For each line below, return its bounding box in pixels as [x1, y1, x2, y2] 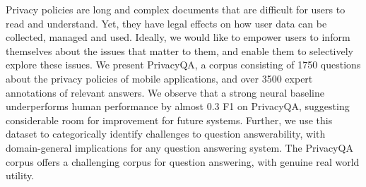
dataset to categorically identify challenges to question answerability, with [6, 126, 326, 141]
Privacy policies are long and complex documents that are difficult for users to [6, 2, 346, 16]
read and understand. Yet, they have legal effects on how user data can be [6, 16, 327, 30]
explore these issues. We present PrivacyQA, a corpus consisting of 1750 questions [6, 57, 361, 72]
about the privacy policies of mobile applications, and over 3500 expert [6, 71, 313, 85]
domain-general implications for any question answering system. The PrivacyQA [6, 140, 353, 155]
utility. [6, 168, 35, 183]
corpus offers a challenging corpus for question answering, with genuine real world [6, 154, 360, 169]
